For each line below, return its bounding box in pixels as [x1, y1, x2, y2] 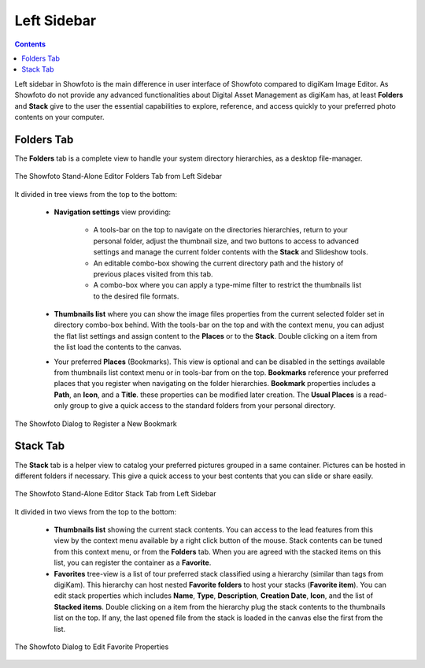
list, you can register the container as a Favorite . [54, 558, 212, 567]
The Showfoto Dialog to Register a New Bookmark [14, 418, 177, 429]
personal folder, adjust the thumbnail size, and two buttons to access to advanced [93, 236, 360, 246]
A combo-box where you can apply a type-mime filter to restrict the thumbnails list [93, 280, 362, 290]
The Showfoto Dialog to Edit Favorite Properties [14, 642, 169, 651]
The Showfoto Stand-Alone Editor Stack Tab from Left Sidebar [14, 489, 216, 499]
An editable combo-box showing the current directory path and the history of [93, 258, 344, 268]
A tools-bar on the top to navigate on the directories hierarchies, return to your [93, 225, 348, 235]
